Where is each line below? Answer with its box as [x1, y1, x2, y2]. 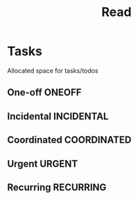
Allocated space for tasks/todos [7, 66, 98, 75]
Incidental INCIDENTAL [7, 110, 109, 122]
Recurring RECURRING [7, 181, 107, 193]
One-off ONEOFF [7, 86, 82, 98]
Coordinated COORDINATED [7, 134, 132, 146]
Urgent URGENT [7, 157, 78, 169]
